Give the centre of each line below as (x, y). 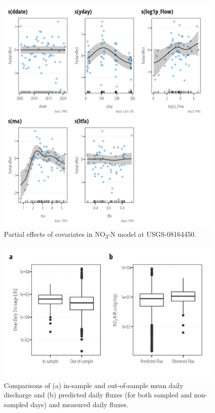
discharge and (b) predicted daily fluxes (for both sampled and (98, 395)
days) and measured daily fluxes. (79, 404)
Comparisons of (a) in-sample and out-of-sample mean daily (94, 385)
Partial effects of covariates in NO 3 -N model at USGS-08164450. (100, 234)
